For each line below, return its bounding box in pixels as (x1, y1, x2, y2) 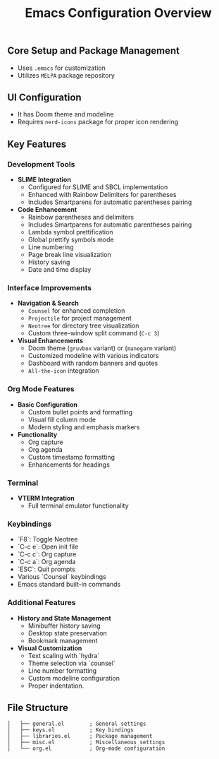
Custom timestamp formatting (27, 453, 115, 461)
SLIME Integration (17, 175, 72, 184)
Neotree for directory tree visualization (27, 321, 139, 330)
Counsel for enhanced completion (27, 306, 125, 315)
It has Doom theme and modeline (17, 110, 114, 119)
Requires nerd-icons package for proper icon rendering (17, 118, 179, 126)
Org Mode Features (7, 384, 75, 394)
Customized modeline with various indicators (27, 352, 159, 360)
